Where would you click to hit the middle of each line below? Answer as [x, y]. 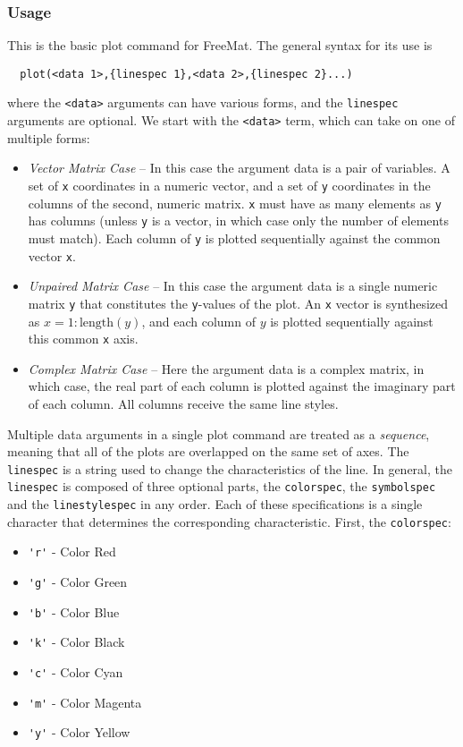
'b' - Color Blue [74, 611]
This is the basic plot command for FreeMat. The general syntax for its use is [220, 45]
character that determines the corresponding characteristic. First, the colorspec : [229, 521]
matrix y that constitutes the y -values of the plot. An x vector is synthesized [238, 303]
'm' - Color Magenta [85, 702]
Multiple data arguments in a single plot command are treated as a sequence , [219, 433]
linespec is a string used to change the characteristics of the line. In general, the [230, 468]
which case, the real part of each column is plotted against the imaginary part [242, 386]
